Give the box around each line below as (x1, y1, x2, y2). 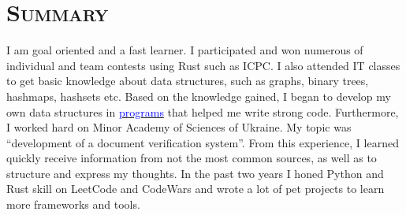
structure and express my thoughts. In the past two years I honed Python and (6, 165, 384, 181)
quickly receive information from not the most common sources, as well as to (6, 150, 377, 166)
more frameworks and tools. (6, 196, 140, 213)
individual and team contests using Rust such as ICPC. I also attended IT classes (6, 57, 400, 73)
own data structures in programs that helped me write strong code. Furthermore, (6, 103, 399, 120)
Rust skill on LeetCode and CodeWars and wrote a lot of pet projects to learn (6, 180, 385, 197)
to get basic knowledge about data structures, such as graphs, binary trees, (6, 72, 369, 89)
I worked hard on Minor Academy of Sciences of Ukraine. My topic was (6, 119, 352, 135)
